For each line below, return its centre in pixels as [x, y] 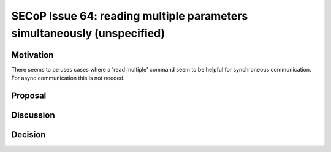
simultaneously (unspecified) [88, 33]
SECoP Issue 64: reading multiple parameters [130, 16]
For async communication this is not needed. [68, 78]
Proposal [29, 96]
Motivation [32, 55]
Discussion [33, 116]
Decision [29, 135]
